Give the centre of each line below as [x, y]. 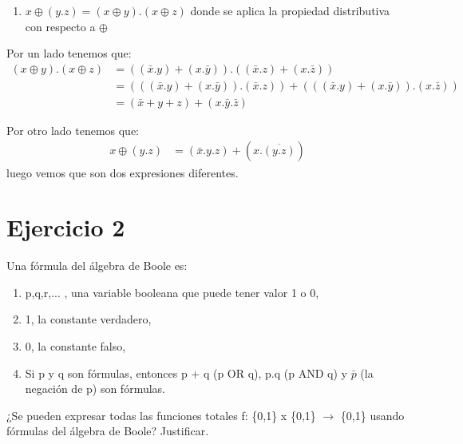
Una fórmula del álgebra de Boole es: [97, 266]
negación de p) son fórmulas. [95, 388]
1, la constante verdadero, [88, 319]
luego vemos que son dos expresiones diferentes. [123, 172]
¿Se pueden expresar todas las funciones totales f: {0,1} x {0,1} [161, 415]
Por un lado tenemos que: [69, 53]
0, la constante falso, [75, 346]
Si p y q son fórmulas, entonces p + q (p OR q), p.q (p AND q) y [186, 373]
